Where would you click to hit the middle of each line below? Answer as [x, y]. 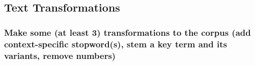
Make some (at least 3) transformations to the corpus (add [127, 32]
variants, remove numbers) [60, 55]
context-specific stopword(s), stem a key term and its [116, 44]
